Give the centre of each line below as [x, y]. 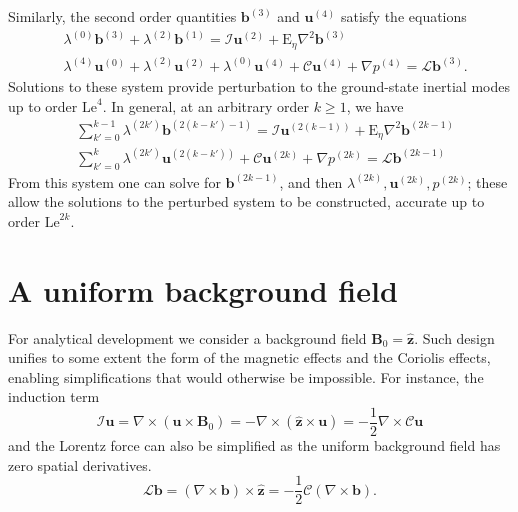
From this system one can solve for [114, 181]
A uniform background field [203, 289]
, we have [375, 105]
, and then [311, 181]
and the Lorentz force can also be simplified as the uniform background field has [254, 445]
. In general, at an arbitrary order [206, 105]
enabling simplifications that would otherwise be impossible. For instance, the [246, 376]
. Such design [454, 337]
